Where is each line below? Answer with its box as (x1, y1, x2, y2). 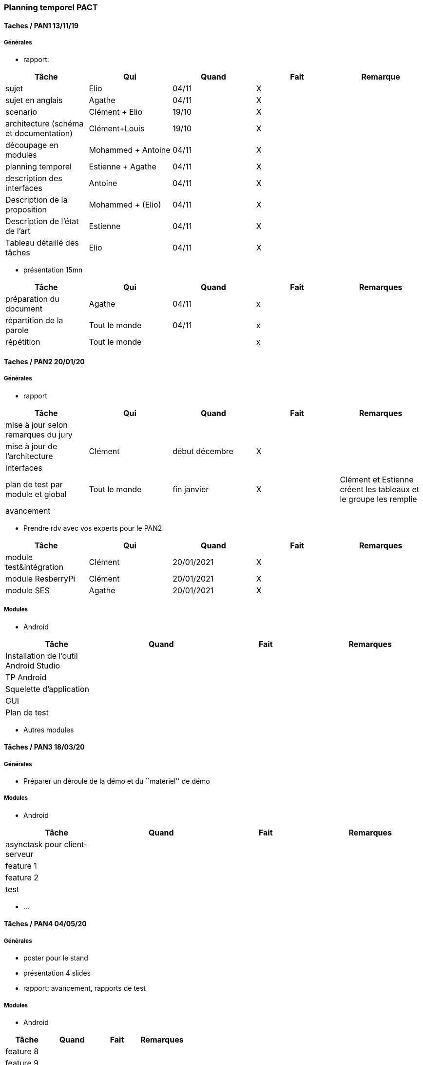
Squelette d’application (5, 684, 90, 694)
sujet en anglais (5, 95, 63, 105)
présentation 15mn (23, 266, 83, 274)
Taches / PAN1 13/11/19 (4, 21, 79, 30)
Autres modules (23, 725, 74, 734)
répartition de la (5, 315, 63, 326)
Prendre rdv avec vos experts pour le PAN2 (23, 523, 162, 532)
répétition (5, 337, 40, 347)
